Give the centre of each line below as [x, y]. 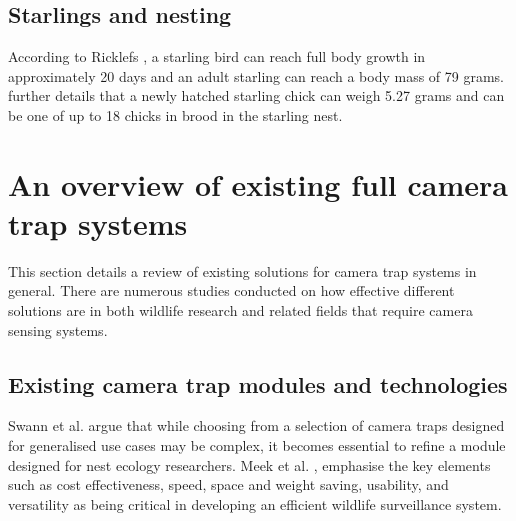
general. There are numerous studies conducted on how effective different [231, 290]
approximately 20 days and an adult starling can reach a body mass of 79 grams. [256, 75]
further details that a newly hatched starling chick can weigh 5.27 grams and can [256, 95]
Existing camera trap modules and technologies [258, 383]
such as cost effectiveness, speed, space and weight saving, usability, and [228, 484]
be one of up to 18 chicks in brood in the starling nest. [175, 114]
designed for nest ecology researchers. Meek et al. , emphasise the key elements [249, 464]
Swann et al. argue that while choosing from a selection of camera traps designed [256, 425]
